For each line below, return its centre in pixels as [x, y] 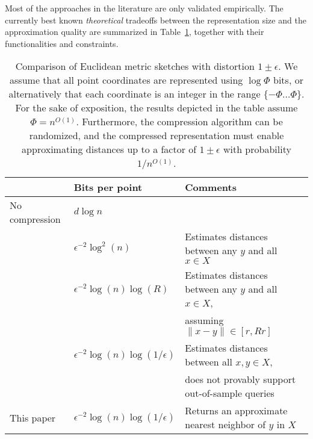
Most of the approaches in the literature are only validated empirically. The [144, 8]
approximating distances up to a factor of [109, 149]
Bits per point [108, 187]
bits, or [288, 80]
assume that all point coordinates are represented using [126, 80]
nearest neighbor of [225, 425]
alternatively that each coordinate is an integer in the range [135, 94]
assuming [204, 320]
